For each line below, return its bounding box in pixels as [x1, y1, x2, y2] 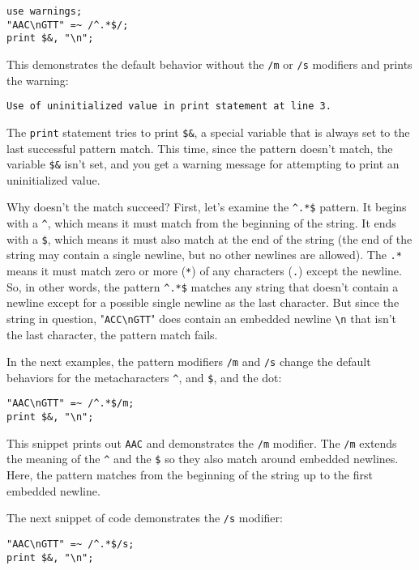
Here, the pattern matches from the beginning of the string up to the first [6, 466, 373, 483]
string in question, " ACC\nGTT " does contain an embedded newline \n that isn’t [6, 309, 397, 326]
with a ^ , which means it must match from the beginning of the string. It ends [6, 215, 396, 232]
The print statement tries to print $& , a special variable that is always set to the [6, 123, 410, 140]
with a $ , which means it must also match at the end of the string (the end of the [6, 230, 413, 247]
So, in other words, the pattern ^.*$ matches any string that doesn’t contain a [6, 278, 399, 295]
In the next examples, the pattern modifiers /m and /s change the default [6, 353, 371, 370]
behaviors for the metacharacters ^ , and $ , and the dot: [6, 368, 282, 385]
